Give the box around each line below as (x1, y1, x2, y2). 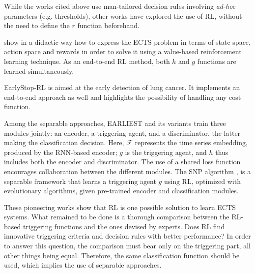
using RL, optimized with (164, 176, 241, 186)
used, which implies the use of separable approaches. (4, 260, 162, 270)
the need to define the (4, 20, 70, 30)
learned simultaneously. (4, 65, 74, 76)
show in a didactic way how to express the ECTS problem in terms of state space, (4, 36, 251, 47)
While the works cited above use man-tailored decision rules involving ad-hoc (4, 1, 236, 11)
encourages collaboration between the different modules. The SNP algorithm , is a (4, 166, 251, 176)
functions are (197, 56, 236, 66)
